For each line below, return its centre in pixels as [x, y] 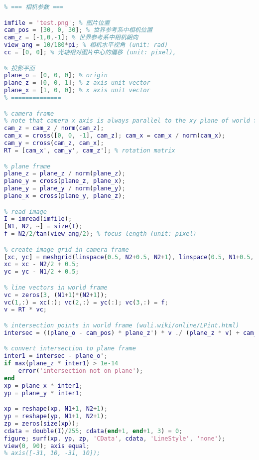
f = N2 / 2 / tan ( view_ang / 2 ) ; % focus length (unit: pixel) [100, 234]
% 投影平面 [19, 68]
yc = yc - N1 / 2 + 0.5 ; [42, 272]
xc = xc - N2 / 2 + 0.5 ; [42, 264]
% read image [25, 212]
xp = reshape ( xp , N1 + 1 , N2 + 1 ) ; [56, 409]
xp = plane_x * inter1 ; [43, 385]
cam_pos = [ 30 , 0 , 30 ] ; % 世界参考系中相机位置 [78, 30]
